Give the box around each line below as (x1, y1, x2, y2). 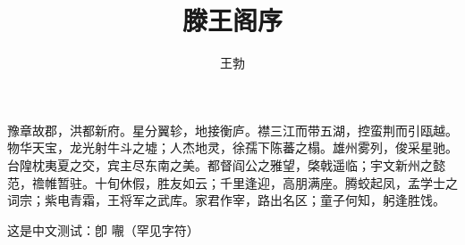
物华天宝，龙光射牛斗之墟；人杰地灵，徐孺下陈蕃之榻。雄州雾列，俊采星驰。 (7, 138, 458, 157)
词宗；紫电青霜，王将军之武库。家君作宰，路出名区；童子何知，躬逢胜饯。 (7, 191, 445, 209)
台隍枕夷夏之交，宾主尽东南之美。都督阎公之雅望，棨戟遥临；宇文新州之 (7, 155, 433, 174)
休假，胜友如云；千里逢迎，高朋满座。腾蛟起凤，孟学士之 (119, 173, 458, 192)
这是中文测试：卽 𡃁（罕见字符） (7, 220, 199, 239)
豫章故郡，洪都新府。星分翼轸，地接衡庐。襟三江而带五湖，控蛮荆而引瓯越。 (7, 120, 458, 139)
